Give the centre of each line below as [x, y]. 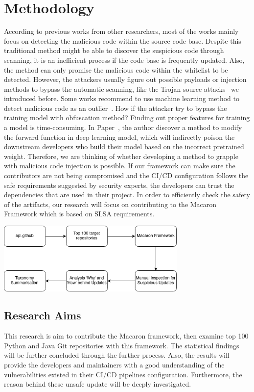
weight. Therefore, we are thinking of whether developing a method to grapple [121, 156]
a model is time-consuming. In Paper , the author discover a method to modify [123, 127]
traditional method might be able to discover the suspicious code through [114, 50]
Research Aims [43, 315]
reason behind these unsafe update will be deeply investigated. [98, 384]
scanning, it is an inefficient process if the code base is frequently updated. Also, [124, 60]
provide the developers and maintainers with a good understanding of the [114, 365]
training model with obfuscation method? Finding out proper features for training [127, 118]
